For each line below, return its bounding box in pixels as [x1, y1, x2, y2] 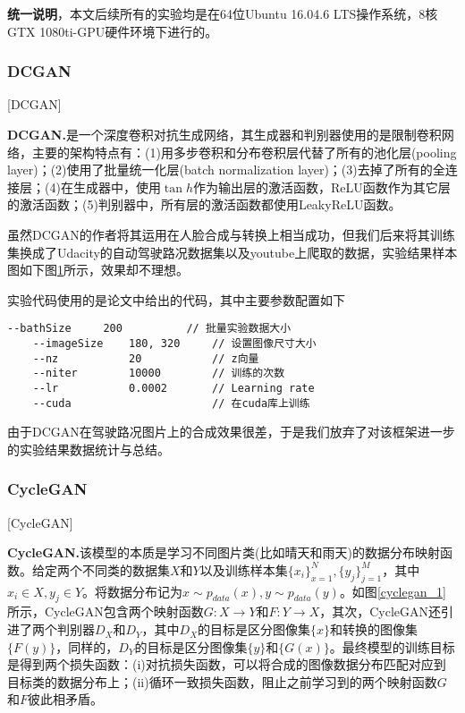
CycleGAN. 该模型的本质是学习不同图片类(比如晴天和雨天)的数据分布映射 [7, 543, 440, 562]
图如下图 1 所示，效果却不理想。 [7, 260, 189, 279]
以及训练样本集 [199, 560, 288, 579]
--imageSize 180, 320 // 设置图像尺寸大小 [32, 337, 317, 350]
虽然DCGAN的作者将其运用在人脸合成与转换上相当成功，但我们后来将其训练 [7, 225, 455, 243]
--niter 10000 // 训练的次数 [32, 367, 285, 380]
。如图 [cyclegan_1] [339, 581, 446, 600]
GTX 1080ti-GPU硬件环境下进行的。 [7, 21, 218, 40]
